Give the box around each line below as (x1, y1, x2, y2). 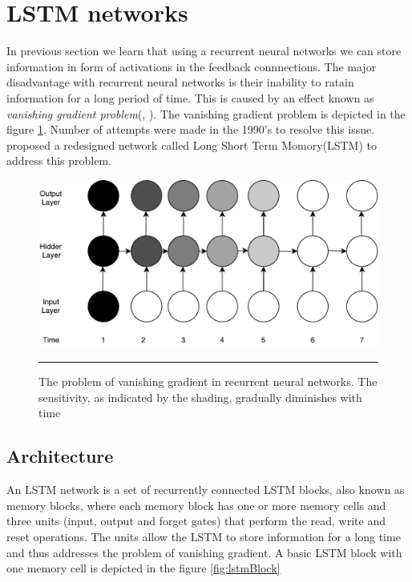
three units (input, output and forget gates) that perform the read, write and (6, 512, 386, 529)
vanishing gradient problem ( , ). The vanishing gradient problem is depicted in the (6, 105, 406, 122)
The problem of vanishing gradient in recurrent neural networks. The (38, 373, 378, 390)
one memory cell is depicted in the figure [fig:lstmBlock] (6, 560, 281, 576)
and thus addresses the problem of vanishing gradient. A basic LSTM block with (6, 544, 402, 560)
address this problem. (6, 152, 111, 169)
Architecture (6, 444, 114, 468)
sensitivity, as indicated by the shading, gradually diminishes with (38, 388, 362, 405)
